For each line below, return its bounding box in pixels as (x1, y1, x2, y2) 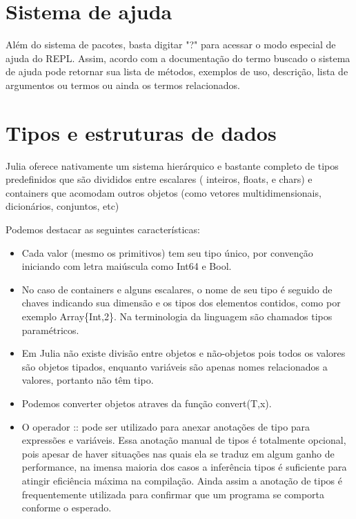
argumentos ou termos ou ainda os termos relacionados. (6, 77, 241, 92)
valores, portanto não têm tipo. (21, 373, 154, 387)
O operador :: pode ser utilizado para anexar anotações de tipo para (21, 419, 310, 433)
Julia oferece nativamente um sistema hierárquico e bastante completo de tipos (6, 158, 339, 173)
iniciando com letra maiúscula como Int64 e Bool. (21, 259, 232, 273)
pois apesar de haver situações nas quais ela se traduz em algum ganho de (21, 446, 335, 460)
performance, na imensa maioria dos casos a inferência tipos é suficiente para (21, 460, 347, 474)
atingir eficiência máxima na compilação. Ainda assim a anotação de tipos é (21, 473, 342, 487)
